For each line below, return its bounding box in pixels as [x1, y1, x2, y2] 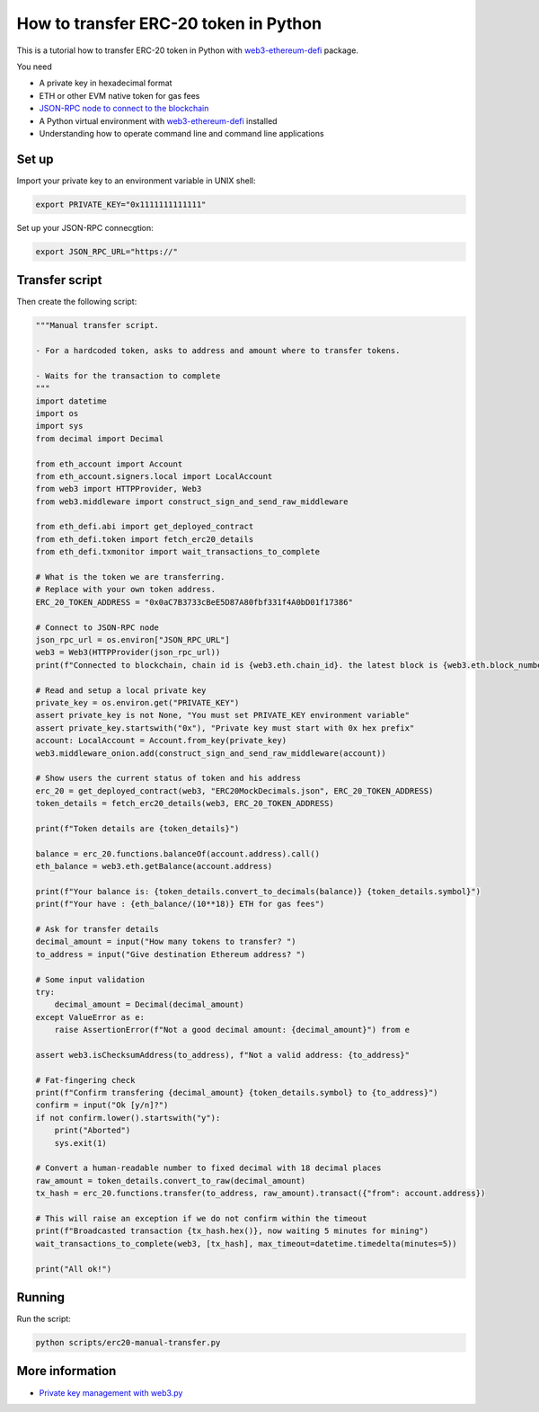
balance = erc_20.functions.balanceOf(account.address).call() [35, 848, 321, 858]
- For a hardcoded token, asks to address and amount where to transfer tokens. [35, 346, 401, 356]
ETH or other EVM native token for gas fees [39, 90, 200, 101]
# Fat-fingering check [35, 1075, 136, 1085]
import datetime [35, 395, 108, 406]
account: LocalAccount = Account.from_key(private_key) [35, 735, 287, 746]
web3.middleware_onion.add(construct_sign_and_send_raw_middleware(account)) [35, 748, 386, 759]
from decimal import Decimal [35, 433, 164, 444]
